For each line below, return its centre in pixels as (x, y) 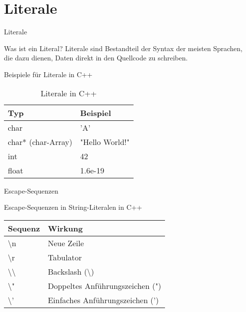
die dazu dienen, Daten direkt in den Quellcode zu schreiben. (96, 58)
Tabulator (65, 257)
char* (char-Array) (40, 142)
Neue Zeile (66, 243)
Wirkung (65, 228)
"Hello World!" (105, 142)
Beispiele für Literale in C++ (48, 74)
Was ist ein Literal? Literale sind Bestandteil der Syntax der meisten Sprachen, (123, 48)
